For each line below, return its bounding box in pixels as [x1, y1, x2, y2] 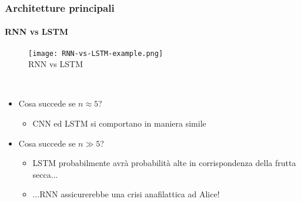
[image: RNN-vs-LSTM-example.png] [28, 49, 163, 58]
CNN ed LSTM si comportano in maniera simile [32, 117, 206, 130]
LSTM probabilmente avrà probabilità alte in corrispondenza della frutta [32, 157, 296, 169]
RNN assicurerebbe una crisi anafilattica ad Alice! [39, 188, 220, 200]
